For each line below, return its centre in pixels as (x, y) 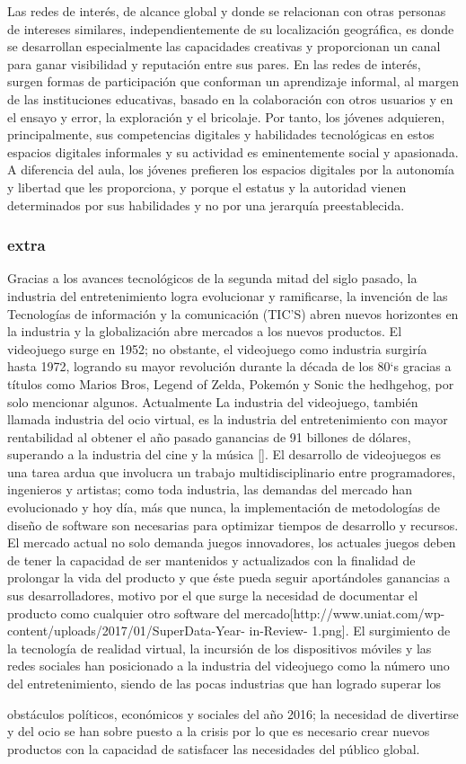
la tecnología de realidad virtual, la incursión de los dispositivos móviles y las (220, 648)
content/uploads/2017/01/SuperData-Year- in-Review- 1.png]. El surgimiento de (229, 631)
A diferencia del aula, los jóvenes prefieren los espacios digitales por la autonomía (231, 169)
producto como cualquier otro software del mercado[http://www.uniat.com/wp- (226, 613)
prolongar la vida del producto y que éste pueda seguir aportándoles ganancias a (229, 577)
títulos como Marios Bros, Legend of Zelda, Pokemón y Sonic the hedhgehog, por (231, 383)
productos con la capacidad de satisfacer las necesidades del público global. (214, 748)
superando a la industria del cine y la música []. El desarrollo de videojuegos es (224, 454)
